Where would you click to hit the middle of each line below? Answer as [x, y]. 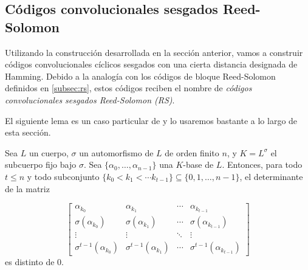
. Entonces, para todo [262, 164]
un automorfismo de [116, 152]
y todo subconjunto [63, 176]
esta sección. [28, 132]
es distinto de [30, 262]
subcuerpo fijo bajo [41, 164]
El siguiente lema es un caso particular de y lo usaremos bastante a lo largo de [151, 120]
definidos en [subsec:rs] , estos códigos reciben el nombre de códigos [128, 88]
